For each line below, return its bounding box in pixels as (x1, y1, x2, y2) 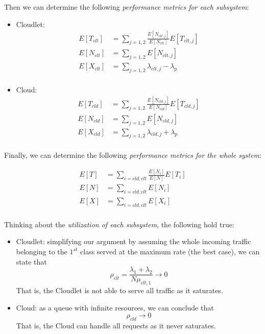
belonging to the (16, 246, 67, 257)
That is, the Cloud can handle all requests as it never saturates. (16, 320, 216, 331)
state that (16, 256, 47, 267)
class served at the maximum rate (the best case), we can (80, 246, 260, 257)
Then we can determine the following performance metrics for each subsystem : (4, 2, 249, 12)
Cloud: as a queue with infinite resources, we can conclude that (16, 302, 214, 313)
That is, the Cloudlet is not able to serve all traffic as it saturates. (16, 285, 223, 296)
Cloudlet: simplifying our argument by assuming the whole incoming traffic (16, 236, 251, 247)
